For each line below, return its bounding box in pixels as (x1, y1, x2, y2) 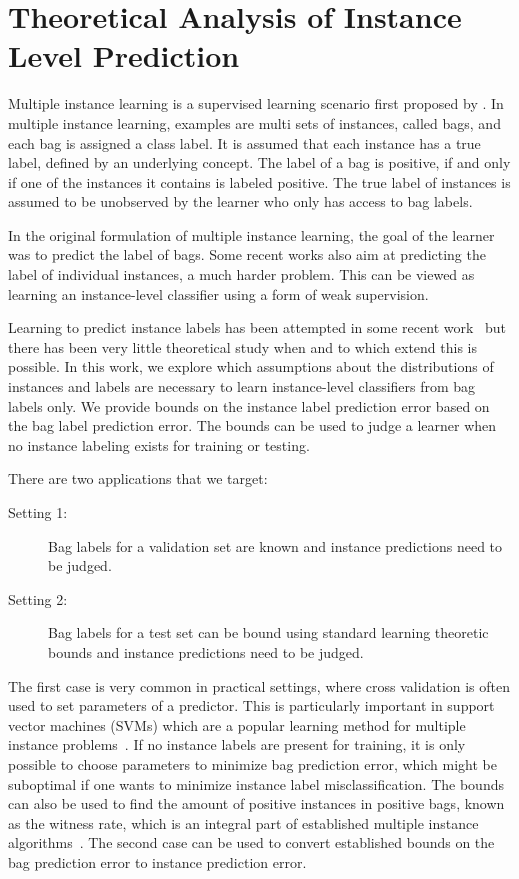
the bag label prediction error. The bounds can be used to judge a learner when (8, 415, 497, 436)
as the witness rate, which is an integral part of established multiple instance (8, 812, 479, 833)
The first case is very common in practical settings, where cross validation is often (8, 675, 511, 696)
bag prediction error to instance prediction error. (8, 851, 307, 872)
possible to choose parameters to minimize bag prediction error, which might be (8, 753, 497, 774)
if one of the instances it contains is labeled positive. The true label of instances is (8, 171, 511, 192)
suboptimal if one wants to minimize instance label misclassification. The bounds (8, 773, 504, 794)
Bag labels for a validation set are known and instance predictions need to (48, 535, 503, 556)
